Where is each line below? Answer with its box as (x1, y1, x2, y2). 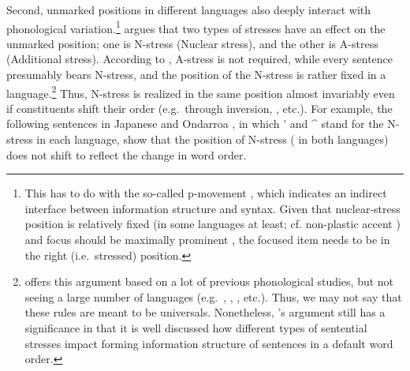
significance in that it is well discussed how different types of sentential (24, 320, 367, 335)
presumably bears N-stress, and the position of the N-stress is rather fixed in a (6, 66, 386, 83)
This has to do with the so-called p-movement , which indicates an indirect (24, 185, 387, 201)
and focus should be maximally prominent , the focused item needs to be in (24, 231, 390, 248)
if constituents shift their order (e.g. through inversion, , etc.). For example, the (6, 99, 393, 116)
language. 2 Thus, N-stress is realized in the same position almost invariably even (6, 82, 395, 101)
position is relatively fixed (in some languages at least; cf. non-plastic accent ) (24, 215, 401, 232)
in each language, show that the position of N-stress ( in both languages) (36, 131, 389, 148)
